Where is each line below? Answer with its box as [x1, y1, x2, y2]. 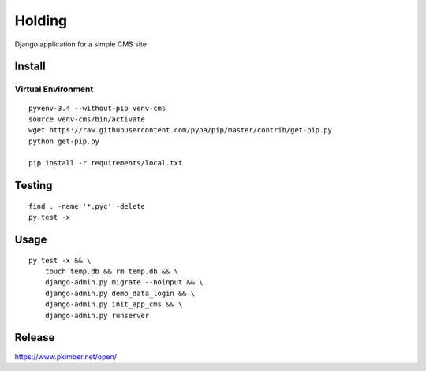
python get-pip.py [28, 136, 100, 146]
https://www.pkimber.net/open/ [14, 351, 118, 362]
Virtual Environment [14, 83, 94, 95]
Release [14, 331, 55, 344]
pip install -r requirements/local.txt [28, 158, 183, 168]
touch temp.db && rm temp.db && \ [44, 267, 179, 276]
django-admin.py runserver [44, 311, 150, 320]
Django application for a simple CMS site [14, 39, 148, 49]
